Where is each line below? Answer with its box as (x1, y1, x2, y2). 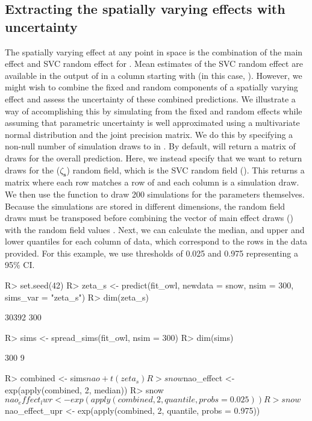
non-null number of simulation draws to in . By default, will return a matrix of (5, 140, 296, 152)
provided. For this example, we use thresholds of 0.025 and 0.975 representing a (5, 246, 298, 259)
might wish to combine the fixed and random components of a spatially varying (5, 81, 298, 93)
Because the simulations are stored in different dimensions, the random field (5, 199, 285, 212)
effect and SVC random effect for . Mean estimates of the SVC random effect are (5, 57, 303, 70)
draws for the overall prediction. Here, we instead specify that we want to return (5, 151, 302, 164)
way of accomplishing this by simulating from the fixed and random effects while (5, 104, 302, 117)
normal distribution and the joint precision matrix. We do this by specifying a (5, 128, 293, 140)
